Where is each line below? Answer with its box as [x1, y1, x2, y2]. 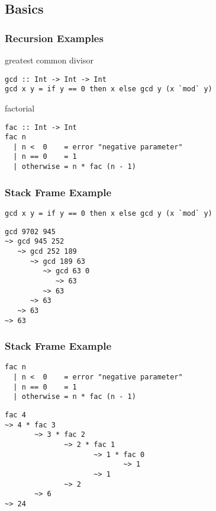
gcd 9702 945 [5, 227, 56, 236]
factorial [5, 101, 35, 114]
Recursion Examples [5, 30, 104, 45]
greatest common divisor [5, 54, 94, 66]
